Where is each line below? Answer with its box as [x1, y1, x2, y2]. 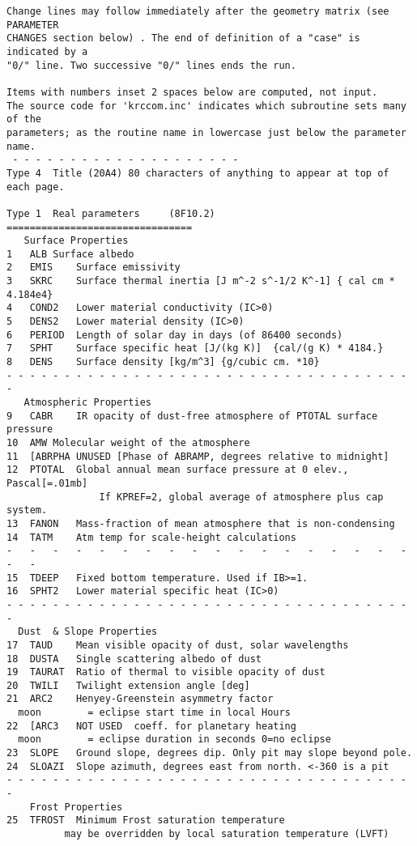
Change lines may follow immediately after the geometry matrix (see [6, 6, 389, 17]
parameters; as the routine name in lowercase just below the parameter [6, 126, 406, 138]
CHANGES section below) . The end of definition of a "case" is [6, 32, 360, 45]
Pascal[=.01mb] [6, 477, 88, 489]
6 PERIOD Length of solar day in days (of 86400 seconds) [6, 329, 343, 341]
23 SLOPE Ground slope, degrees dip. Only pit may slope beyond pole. [6, 747, 413, 759]
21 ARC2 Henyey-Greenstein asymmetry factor [6, 693, 274, 705]
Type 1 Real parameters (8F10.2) [6, 207, 215, 219]
